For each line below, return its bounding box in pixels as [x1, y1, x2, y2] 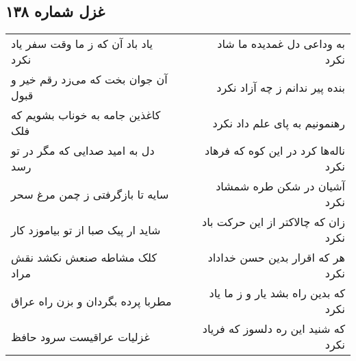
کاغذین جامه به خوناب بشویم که [11, 107, 161, 123]
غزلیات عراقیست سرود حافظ [11, 328, 150, 345]
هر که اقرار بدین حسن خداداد [207, 249, 345, 266]
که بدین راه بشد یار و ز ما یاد [209, 285, 345, 301]
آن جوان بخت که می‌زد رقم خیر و [11, 71, 168, 88]
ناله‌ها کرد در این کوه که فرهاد [205, 142, 345, 159]
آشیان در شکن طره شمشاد [216, 178, 345, 195]
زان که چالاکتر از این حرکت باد [202, 214, 345, 230]
